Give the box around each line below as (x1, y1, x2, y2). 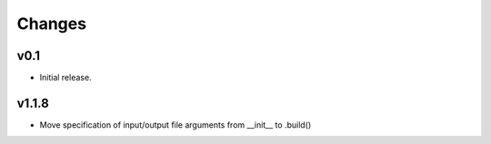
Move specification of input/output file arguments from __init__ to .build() (39, 119, 312, 130)
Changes (16, 14, 86, 34)
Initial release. (39, 72, 92, 83)
